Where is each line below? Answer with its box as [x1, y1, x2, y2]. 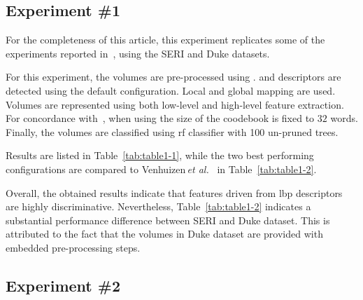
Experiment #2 [6, 274, 120, 296]
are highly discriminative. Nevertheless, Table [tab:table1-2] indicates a [6, 199, 311, 214]
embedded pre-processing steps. [6, 240, 141, 254]
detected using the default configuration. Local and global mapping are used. [6, 83, 336, 97]
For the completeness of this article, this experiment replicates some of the [6, 32, 325, 47]
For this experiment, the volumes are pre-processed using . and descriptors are [6, 69, 341, 84]
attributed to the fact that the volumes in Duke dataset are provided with [6, 226, 323, 241]
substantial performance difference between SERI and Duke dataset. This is [6, 212, 330, 227]
